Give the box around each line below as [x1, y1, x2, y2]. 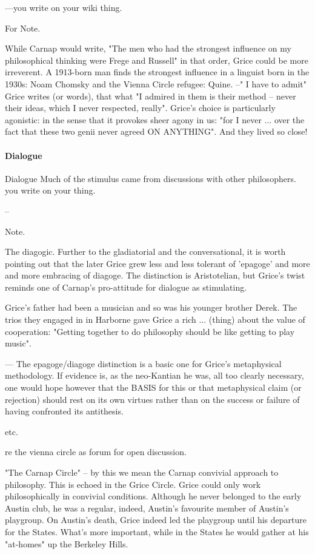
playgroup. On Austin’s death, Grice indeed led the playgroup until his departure [5, 513, 307, 526]
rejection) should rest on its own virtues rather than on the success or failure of [5, 393, 300, 405]
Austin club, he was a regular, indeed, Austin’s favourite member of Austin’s [5, 501, 289, 514]
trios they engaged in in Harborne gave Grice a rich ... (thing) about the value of [5, 313, 305, 326]
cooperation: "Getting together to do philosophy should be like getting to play [5, 325, 295, 337]
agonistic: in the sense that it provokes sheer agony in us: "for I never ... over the [5, 113, 305, 126]
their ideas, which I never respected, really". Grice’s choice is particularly [5, 101, 276, 114]
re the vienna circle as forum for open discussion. [5, 445, 187, 458]
